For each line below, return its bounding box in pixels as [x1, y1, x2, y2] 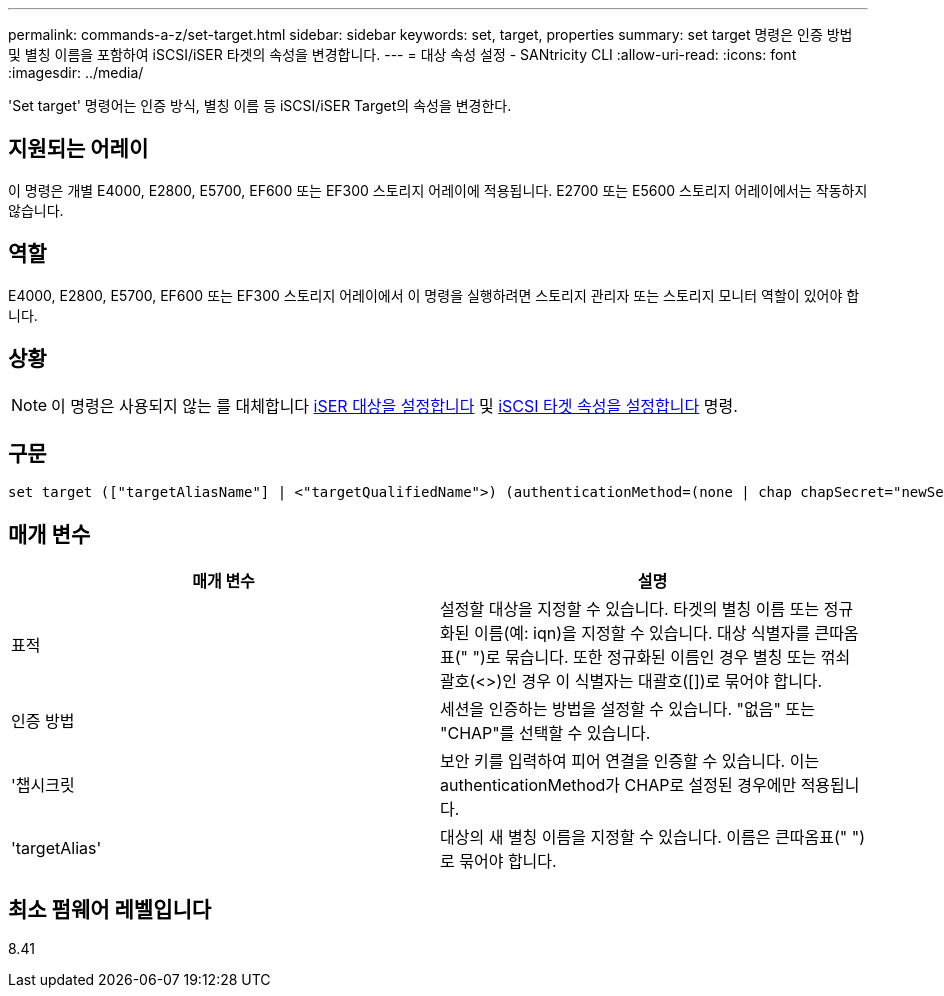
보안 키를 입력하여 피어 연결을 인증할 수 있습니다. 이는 [440, 751, 820, 772]
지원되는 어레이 [8, 136, 149, 162]
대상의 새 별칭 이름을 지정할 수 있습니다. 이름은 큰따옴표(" [440, 827, 848, 848]
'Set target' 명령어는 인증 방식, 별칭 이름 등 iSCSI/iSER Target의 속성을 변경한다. [8, 97, 512, 114]
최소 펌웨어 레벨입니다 [8, 896, 212, 922]
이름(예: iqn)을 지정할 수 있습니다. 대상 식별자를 [473, 623, 810, 644]
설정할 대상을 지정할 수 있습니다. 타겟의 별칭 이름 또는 [440, 599, 820, 620]
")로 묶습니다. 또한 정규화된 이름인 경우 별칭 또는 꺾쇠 [472, 647, 851, 668]
